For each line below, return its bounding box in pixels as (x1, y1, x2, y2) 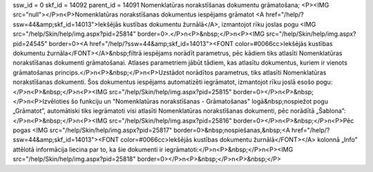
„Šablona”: (316, 107, 346, 115)
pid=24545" (12, 39, 48, 47)
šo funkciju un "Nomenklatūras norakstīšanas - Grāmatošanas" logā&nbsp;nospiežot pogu (70, 97, 328, 105)
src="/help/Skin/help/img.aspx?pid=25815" (108, 87, 232, 96)
